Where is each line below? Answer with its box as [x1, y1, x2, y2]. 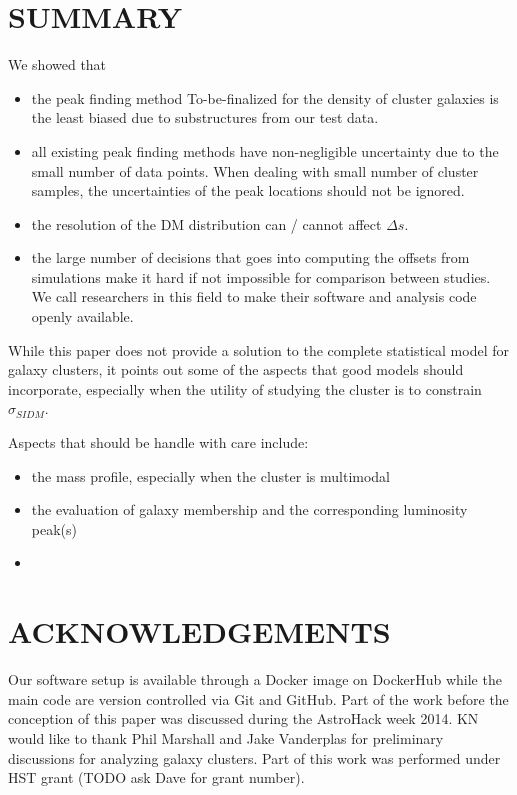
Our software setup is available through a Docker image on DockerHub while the [8, 669, 502, 690]
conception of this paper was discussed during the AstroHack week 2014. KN [8, 708, 479, 729]
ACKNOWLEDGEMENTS [8, 611, 391, 652]
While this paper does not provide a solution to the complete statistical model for [8, 339, 510, 360]
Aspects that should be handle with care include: [8, 432, 309, 453]
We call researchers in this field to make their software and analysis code [31, 286, 477, 307]
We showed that [8, 54, 107, 75]
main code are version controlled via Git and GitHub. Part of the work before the [8, 688, 509, 709]
